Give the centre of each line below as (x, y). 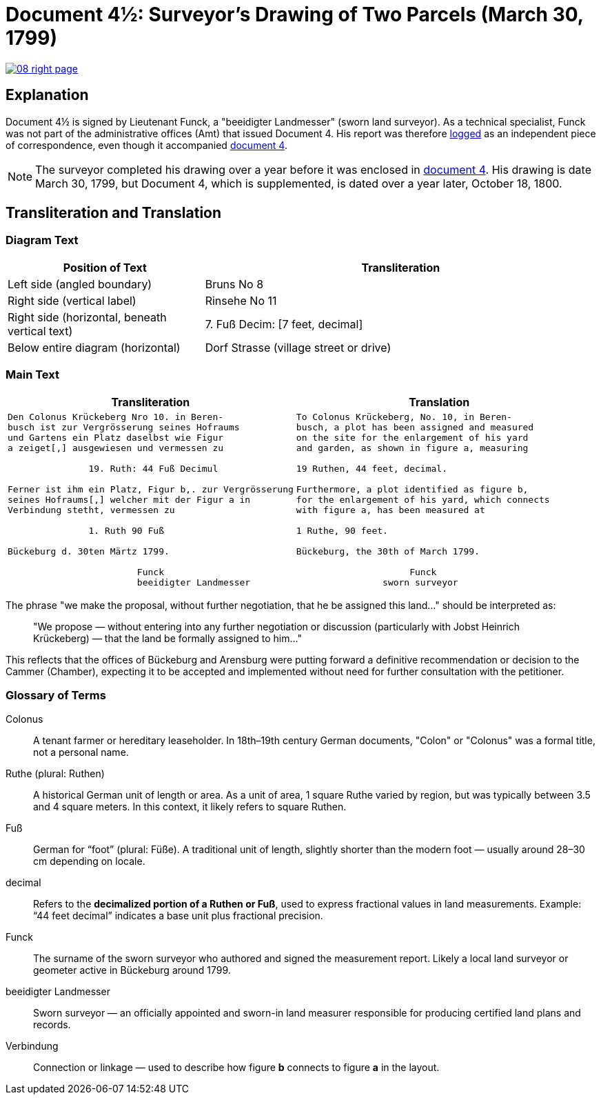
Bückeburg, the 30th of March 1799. (388, 551)
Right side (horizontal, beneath (87, 317)
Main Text (33, 375)
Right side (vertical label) (72, 300)
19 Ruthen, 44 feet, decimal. (371, 468)
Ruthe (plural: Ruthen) (55, 774)
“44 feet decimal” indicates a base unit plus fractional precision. (178, 916)
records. (52, 1025)
